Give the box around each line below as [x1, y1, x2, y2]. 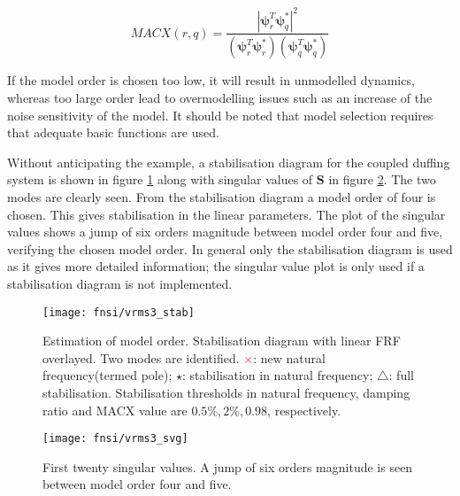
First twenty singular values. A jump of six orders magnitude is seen [42, 457, 413, 476]
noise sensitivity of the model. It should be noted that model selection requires [7, 105, 433, 124]
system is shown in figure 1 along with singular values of [7, 170, 313, 189]
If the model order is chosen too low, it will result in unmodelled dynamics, [7, 71, 415, 89]
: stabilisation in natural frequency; [181, 366, 373, 384]
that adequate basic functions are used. [7, 123, 219, 142]
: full [388, 366, 414, 384]
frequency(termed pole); [42, 366, 172, 384]
